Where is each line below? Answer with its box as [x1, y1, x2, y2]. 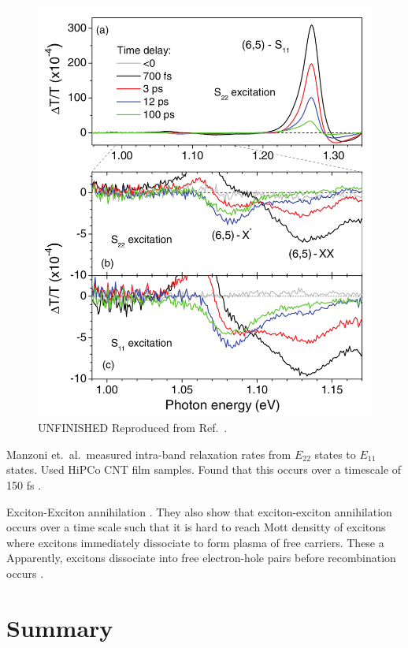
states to [314, 445, 356, 462]
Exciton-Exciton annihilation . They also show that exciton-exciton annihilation [6, 503, 392, 520]
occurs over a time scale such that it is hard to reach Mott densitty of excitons [6, 519, 386, 535]
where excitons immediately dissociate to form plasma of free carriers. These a [6, 534, 384, 550]
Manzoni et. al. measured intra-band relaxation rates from [6, 445, 291, 462]
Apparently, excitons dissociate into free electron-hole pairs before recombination [6, 549, 396, 566]
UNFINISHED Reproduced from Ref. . [38, 419, 228, 436]
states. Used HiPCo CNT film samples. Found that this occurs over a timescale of [6, 461, 402, 478]
